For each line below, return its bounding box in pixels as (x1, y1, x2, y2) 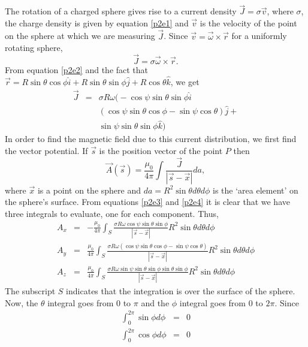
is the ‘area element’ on (213, 183, 298, 196)
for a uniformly (231, 29, 287, 42)
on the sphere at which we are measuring (5, 29, 155, 42)
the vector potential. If (5, 144, 88, 156)
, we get (170, 75, 200, 87)
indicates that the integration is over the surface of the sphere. (66, 285, 295, 297)
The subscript (5, 285, 56, 297)
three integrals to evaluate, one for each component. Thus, (5, 207, 219, 219)
